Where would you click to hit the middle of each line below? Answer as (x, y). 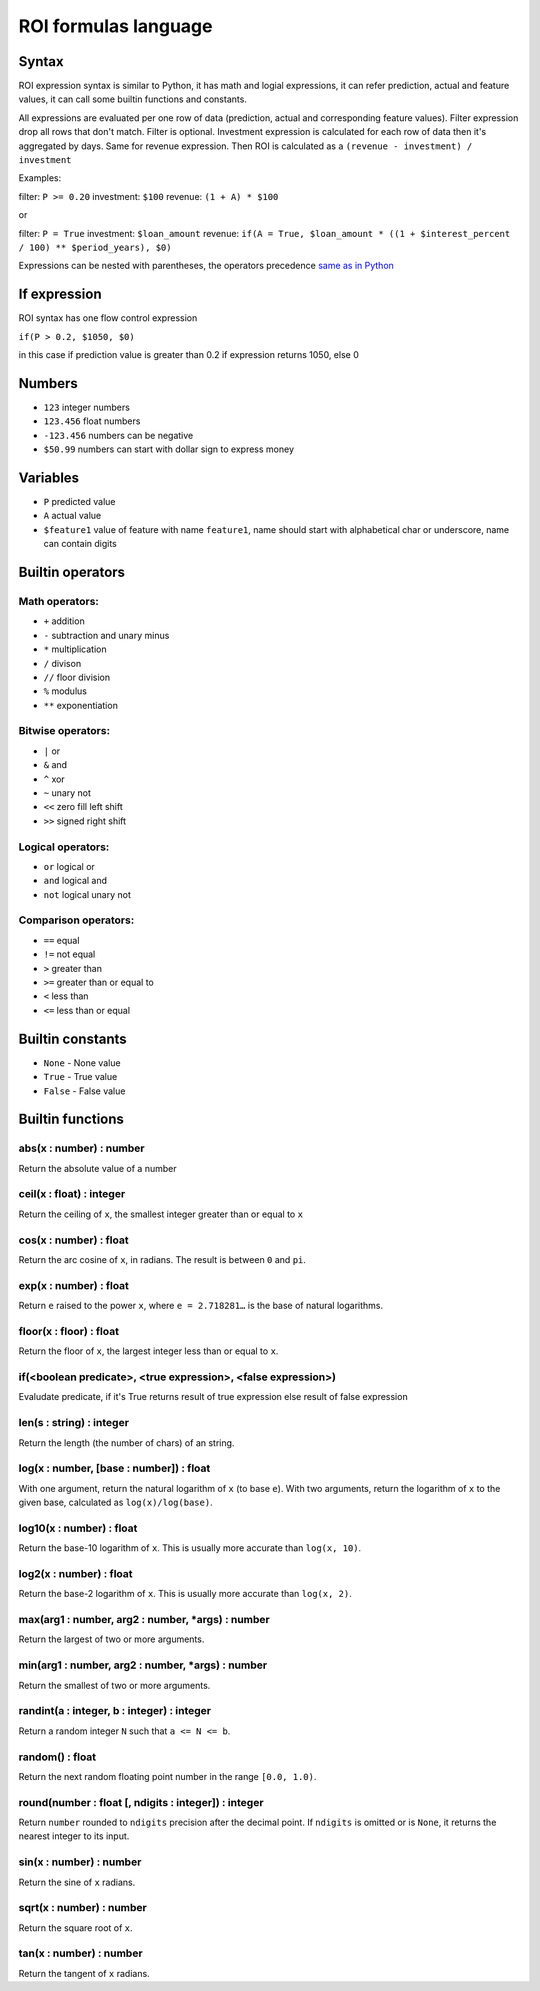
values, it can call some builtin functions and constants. (132, 99)
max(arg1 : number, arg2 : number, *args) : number (144, 1620)
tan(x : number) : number (81, 1953)
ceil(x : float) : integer (72, 1194)
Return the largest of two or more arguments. (111, 1639)
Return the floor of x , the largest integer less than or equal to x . (148, 1351)
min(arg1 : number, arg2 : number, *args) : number (143, 1665)
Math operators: (59, 601)
